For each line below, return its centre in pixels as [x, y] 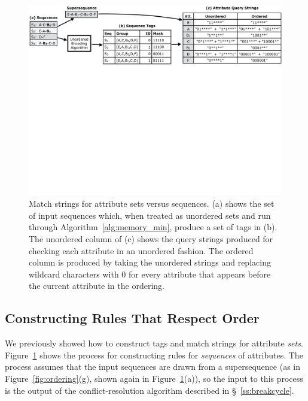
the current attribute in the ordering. [97, 286]
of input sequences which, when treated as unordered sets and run [150, 215]
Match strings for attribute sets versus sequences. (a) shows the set [152, 203]
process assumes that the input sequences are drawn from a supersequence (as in [153, 367]
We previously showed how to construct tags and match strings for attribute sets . [154, 343]
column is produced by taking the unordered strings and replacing [150, 262]
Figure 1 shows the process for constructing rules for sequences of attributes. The [154, 355]
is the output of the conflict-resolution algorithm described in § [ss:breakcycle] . [150, 390]
